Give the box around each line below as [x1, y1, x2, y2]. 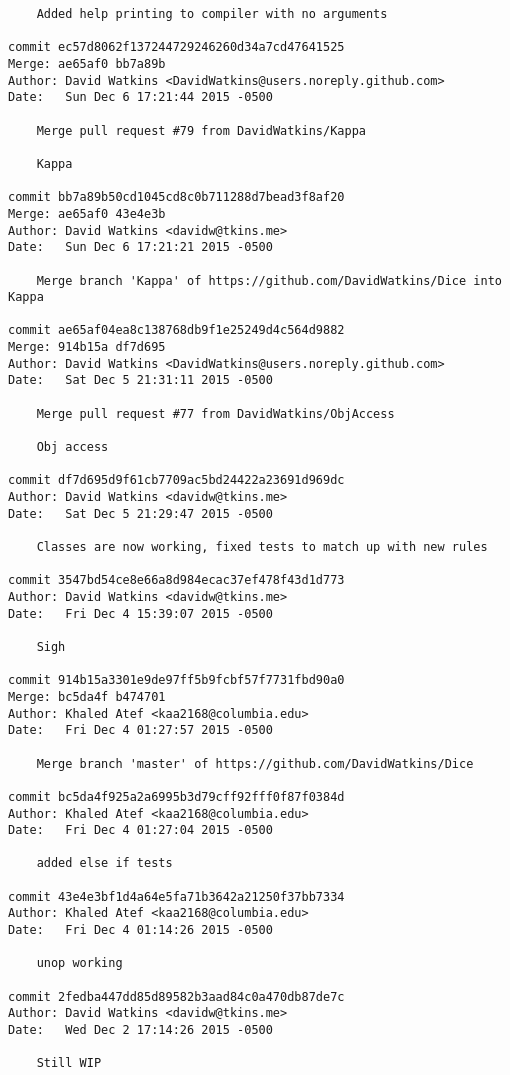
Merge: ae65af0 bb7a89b [8, 56, 166, 71]
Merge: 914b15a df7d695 [8, 340, 166, 355]
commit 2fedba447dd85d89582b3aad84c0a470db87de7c [8, 989, 345, 1004]
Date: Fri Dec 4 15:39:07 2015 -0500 [8, 606, 273, 621]
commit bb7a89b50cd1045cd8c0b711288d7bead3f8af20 [8, 190, 345, 205]
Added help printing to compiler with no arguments [36, 7, 388, 21]
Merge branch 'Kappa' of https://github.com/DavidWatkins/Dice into [36, 273, 502, 288]
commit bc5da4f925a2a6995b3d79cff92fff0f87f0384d [8, 789, 345, 804]
